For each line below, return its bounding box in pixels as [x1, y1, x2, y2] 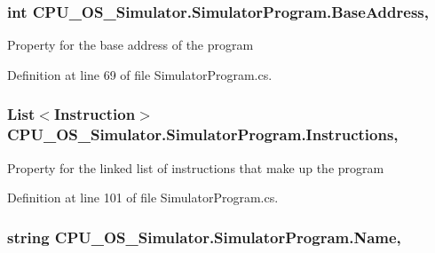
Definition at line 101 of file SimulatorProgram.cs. [7, 188, 279, 207]
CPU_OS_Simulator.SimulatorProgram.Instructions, [7, 123, 399, 146]
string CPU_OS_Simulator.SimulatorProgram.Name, [7, 225, 401, 248]
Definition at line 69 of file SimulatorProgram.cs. [7, 65, 273, 83]
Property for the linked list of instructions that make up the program [7, 158, 384, 177]
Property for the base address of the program [7, 36, 254, 54]
